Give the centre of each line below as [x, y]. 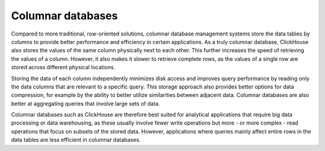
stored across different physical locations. [63, 67]
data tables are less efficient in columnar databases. [76, 140]
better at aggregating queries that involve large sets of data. [85, 103]
